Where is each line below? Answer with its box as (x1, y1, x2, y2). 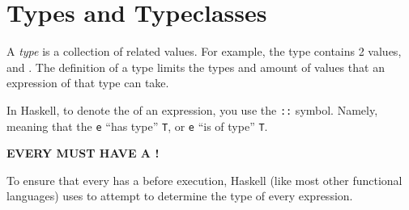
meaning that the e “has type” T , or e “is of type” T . (6, 117, 268, 134)
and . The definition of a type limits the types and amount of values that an (6, 58, 385, 75)
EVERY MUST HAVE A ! (6, 145, 160, 162)
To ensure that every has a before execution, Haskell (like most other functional (6, 171, 403, 188)
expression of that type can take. (6, 74, 169, 91)
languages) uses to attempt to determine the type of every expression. (6, 187, 353, 204)
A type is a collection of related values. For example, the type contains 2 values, (6, 43, 402, 60)
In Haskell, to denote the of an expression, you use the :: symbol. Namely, (6, 101, 378, 118)
